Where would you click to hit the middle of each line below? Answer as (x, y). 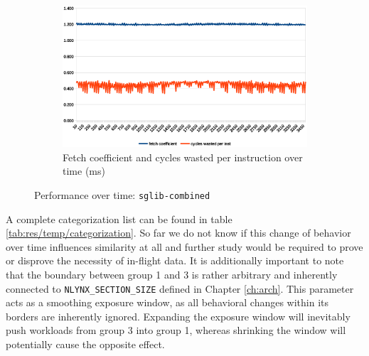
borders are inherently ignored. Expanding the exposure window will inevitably (178, 316)
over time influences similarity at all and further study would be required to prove (184, 246)
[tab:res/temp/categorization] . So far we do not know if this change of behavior (178, 233)
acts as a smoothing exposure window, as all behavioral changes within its (167, 302)
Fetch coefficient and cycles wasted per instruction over (183, 157)
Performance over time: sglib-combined (122, 194)
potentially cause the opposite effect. (85, 344)
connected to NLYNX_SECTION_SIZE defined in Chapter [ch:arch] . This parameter (180, 288)
